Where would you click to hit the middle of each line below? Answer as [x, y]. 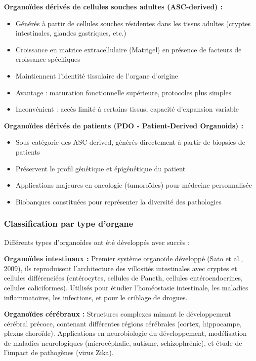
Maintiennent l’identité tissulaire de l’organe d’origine [97, 75]
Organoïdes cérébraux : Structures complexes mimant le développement [118, 314]
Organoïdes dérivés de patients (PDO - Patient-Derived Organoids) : [124, 125]
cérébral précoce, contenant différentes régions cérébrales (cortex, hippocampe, [123, 323]
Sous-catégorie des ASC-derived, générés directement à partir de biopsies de [130, 142]
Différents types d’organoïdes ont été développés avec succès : [97, 242]
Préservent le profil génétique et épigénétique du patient [101, 168]
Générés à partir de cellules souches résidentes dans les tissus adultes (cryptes [133, 23]
